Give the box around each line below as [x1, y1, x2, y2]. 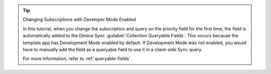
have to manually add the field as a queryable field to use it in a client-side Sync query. [23, 46, 203, 52]
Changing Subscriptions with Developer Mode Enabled [23, 16, 137, 22]
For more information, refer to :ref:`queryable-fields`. [23, 56, 132, 62]
